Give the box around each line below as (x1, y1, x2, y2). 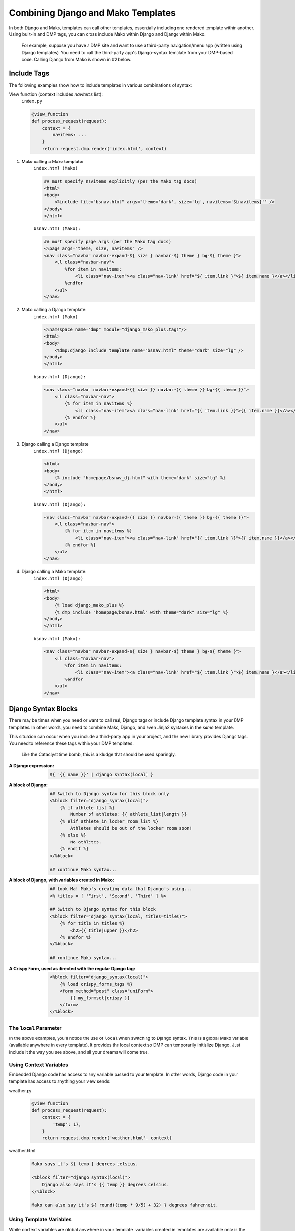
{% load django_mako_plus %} (54, 602, 125, 608)
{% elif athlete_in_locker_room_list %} (59, 818, 159, 824)
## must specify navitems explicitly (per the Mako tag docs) (44, 179, 197, 184)
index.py (21, 98, 43, 104)
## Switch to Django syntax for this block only (49, 791, 169, 797)
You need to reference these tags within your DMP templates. (9, 740, 134, 746)
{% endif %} (59, 846, 89, 852)
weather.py (9, 1087, 32, 1093)
